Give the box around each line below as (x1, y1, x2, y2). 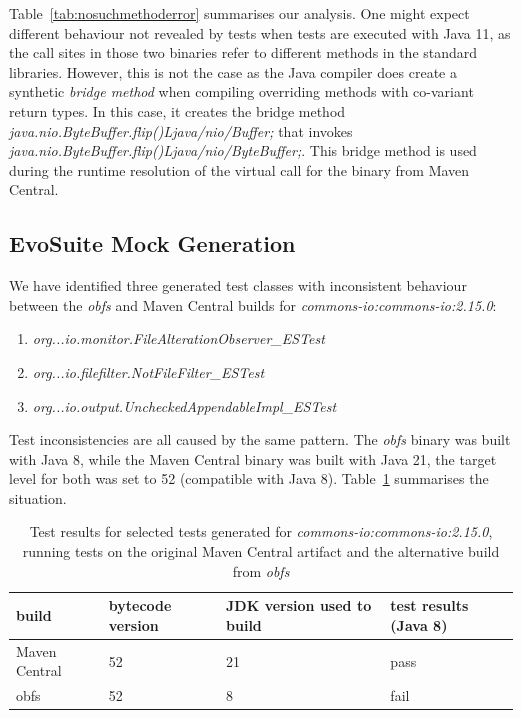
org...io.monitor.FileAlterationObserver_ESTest (32, 328, 325, 349)
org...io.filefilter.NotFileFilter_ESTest (32, 361, 265, 382)
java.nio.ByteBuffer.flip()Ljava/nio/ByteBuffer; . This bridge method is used (9, 140, 477, 161)
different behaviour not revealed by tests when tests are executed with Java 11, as (9, 22, 511, 43)
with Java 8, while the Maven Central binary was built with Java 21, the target (9, 448, 497, 469)
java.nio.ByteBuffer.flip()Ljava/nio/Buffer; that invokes (9, 120, 353, 141)
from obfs (232, 560, 290, 581)
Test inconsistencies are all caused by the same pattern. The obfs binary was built (9, 429, 511, 450)
